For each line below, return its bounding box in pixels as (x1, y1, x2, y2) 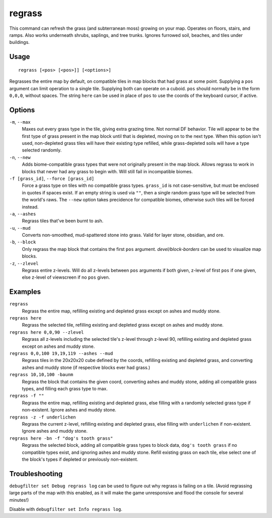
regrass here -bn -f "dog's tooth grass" (9, 435, 113, 441)
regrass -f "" (9, 393, 44, 399)
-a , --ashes (9, 211, 36, 217)
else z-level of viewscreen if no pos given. (22, 274, 110, 280)
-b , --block (9, 239, 36, 245)
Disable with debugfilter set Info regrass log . (9, 506, 123, 512)
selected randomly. (22, 147, 62, 153)
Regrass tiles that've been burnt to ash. (22, 218, 104, 224)
